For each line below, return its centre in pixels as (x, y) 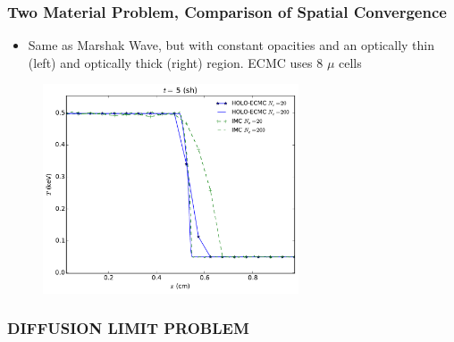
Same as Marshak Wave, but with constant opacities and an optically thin (231, 45)
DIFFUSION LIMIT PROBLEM (128, 328)
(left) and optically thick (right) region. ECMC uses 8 (176, 62)
